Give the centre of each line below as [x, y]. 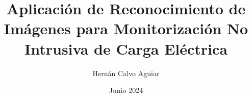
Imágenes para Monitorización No [126, 28]
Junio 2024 [126, 90]
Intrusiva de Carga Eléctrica [126, 48]
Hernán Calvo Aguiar [126, 73]
